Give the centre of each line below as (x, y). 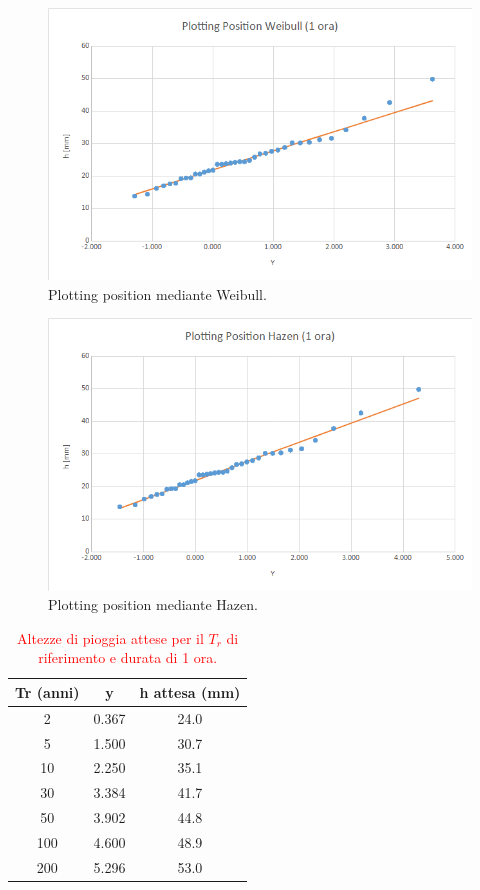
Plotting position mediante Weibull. (157, 293)
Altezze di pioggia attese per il (110, 637)
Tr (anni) (47, 691)
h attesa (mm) (190, 691)
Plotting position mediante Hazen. (153, 604)
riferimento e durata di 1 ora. (128, 657)
